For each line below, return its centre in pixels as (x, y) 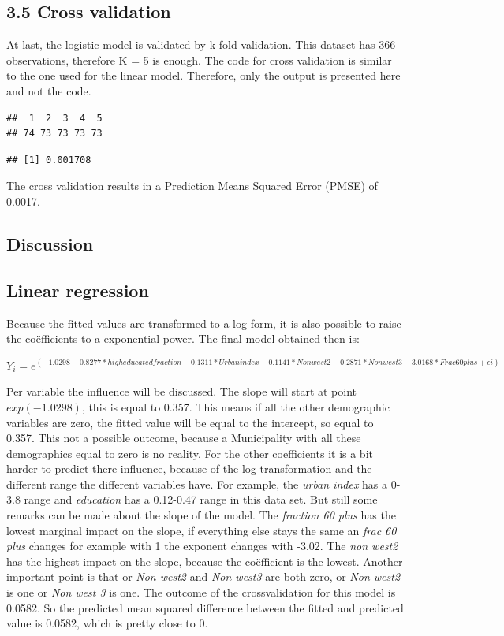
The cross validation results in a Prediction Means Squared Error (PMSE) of (192, 186)
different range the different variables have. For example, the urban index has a (197, 484)
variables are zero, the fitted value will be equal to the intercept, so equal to (190, 422)
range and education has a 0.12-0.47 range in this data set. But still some (201, 499)
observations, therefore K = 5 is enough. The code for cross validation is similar (199, 60)
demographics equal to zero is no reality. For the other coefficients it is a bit (190, 453)
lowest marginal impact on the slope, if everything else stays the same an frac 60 (202, 530)
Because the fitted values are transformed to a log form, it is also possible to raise (204, 323)
